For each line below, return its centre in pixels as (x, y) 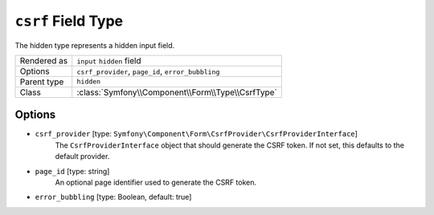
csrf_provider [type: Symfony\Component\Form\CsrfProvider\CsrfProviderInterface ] (196, 134)
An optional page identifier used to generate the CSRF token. (156, 183)
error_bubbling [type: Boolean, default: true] (113, 197)
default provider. (82, 156)
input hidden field (109, 60)
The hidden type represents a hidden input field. (95, 45)
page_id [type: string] (72, 171)
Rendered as (44, 60)
